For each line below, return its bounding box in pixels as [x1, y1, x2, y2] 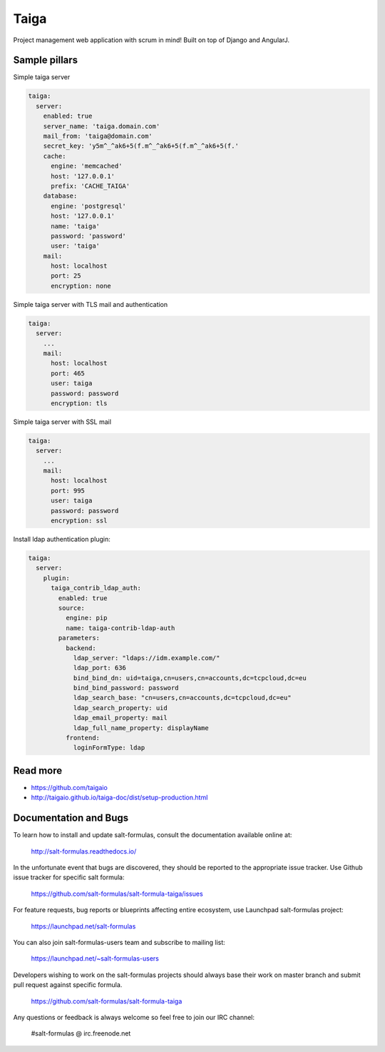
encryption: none [51, 282, 112, 290]
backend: [65, 644, 96, 652]
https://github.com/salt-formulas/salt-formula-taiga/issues [31, 889, 203, 898]
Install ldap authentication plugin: [13, 535, 111, 544]
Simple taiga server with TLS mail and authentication [13, 300, 168, 308]
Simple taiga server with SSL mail [13, 418, 112, 426]
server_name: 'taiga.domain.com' [43, 122, 160, 130]
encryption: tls [51, 399, 108, 407]
